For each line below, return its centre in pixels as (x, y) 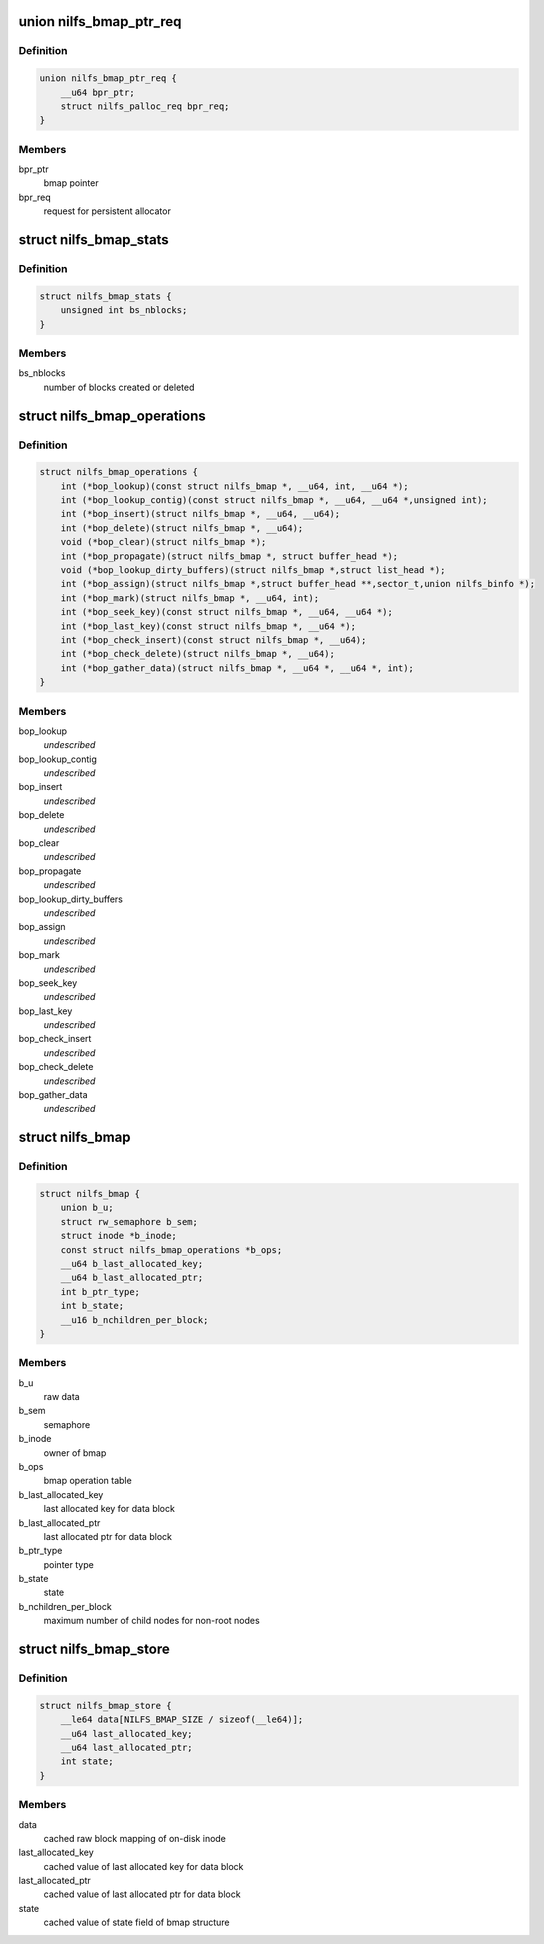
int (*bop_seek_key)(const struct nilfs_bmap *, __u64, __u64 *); (227, 612)
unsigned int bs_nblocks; (124, 310)
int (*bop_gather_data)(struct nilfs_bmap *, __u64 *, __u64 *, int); (237, 668)
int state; (87, 1761)
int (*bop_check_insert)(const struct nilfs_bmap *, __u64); (213, 639)
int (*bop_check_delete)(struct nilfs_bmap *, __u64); (197, 654)
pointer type (68, 1564)
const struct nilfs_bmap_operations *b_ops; (171, 1249)
